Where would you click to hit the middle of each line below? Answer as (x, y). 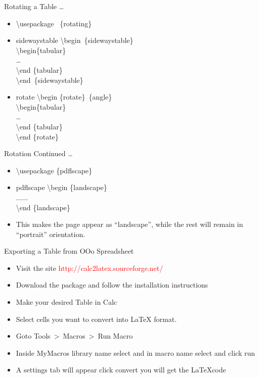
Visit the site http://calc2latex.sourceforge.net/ (90, 268)
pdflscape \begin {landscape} (61, 187)
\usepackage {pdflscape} (54, 170)
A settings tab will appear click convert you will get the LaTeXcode (121, 370)
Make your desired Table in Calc (67, 302)
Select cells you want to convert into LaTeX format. (96, 319)
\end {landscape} (43, 207)
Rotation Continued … (38, 153)
